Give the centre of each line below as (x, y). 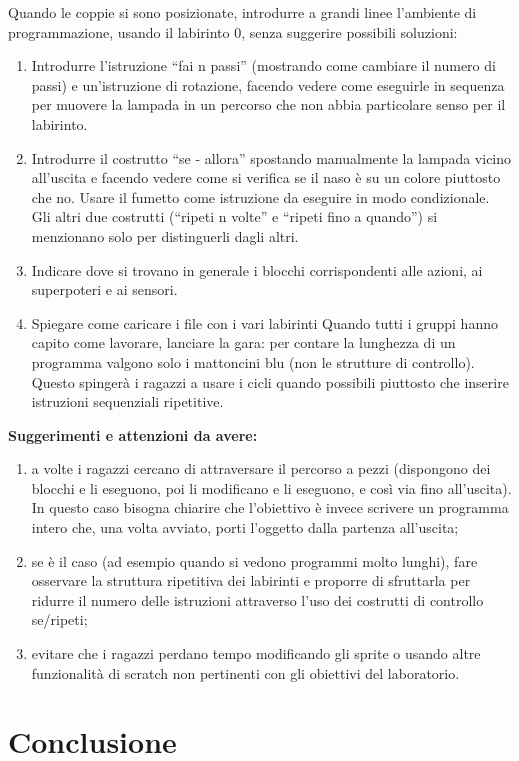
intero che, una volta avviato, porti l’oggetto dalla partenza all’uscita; (245, 527)
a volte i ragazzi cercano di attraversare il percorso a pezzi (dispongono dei (261, 468)
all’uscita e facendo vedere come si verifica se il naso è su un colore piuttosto (266, 177)
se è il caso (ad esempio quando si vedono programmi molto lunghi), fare (254, 560)
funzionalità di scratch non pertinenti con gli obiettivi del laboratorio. (245, 672)
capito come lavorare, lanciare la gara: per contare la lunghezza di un (243, 342)
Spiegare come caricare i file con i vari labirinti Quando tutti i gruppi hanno (264, 322)
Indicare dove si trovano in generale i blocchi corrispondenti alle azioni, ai (257, 269)
